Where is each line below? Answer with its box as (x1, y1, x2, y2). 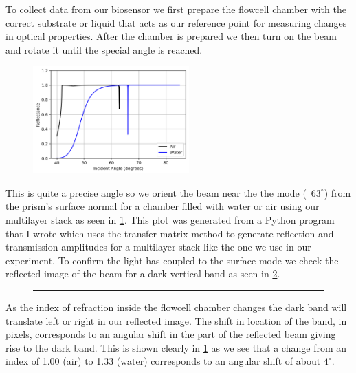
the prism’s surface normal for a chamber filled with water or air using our (5, 199, 320, 213)
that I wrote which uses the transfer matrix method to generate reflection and (5, 226, 334, 240)
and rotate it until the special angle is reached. (5, 42, 203, 56)
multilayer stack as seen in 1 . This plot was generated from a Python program (5, 213, 335, 227)
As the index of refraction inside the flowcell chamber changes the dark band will (5, 300, 347, 315)
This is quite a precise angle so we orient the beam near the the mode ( (5, 185, 307, 200)
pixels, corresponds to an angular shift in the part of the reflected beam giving (5, 327, 336, 341)
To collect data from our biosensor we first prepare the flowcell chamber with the (5, 2, 346, 16)
